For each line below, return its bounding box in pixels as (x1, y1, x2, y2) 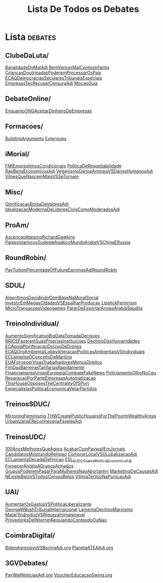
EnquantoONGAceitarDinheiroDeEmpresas (5, 108, 92, 114)
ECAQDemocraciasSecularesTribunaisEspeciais (5, 75, 103, 81)
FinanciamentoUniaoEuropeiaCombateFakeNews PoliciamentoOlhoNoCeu (5, 369, 157, 376)
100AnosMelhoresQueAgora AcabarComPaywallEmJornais (5, 446, 125, 452)
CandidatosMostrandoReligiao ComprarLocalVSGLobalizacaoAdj (5, 451, 137, 457)
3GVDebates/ (5, 559, 48, 567)
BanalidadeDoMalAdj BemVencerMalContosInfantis (5, 65, 110, 70)
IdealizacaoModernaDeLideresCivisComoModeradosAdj (5, 206, 120, 212)
